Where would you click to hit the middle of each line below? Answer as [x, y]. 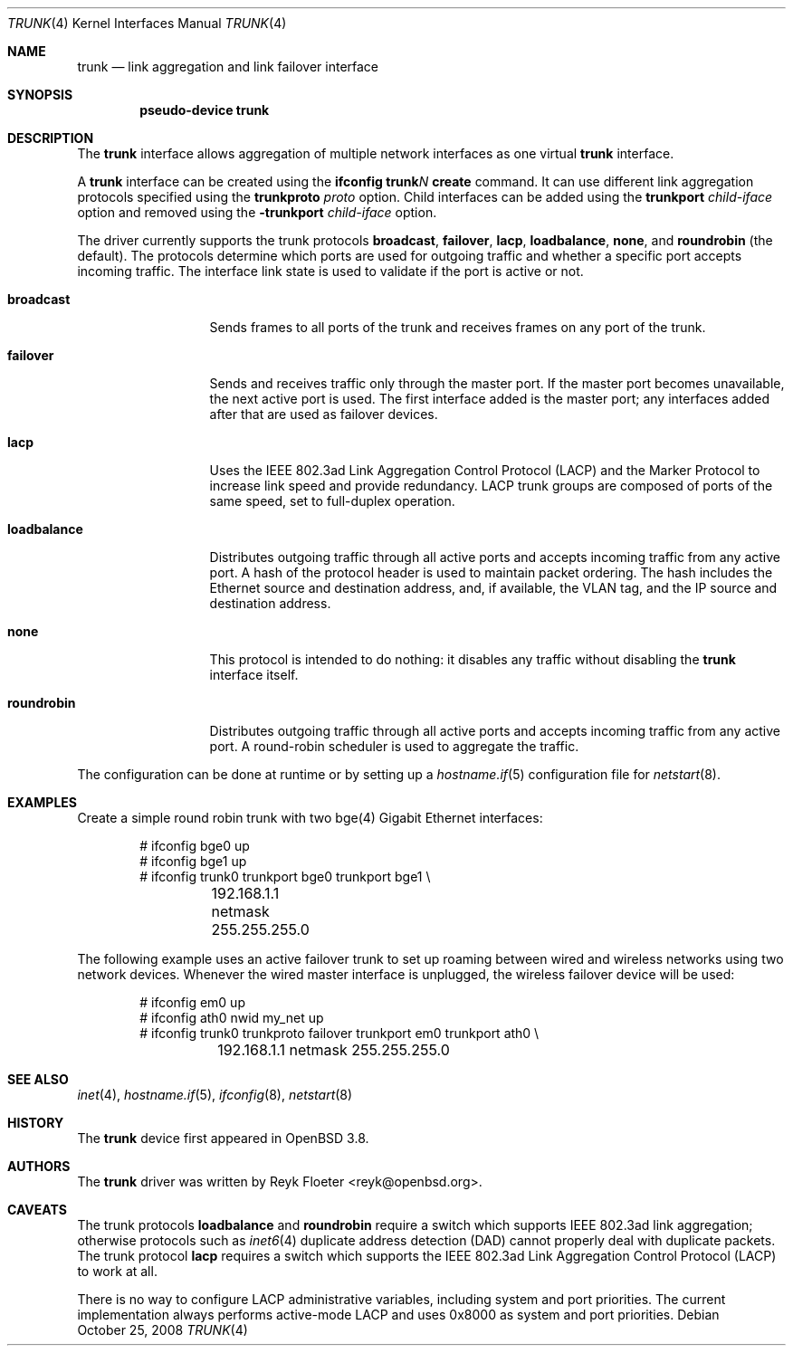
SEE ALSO [38, 1079]
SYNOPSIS [40, 95]
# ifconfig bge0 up [195, 846]
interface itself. [254, 675]
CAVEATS [37, 1210]
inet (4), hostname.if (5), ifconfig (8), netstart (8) [215, 1095]
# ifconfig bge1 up [193, 861]
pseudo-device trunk [205, 110]
